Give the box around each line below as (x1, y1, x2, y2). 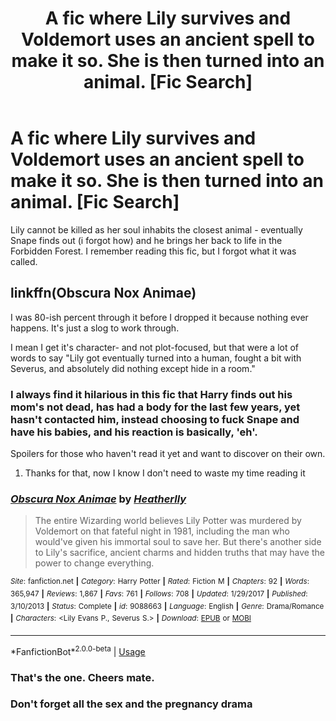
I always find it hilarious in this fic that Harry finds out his (10, 387, 293, 401)
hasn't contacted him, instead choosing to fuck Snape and (10, 412, 300, 426)
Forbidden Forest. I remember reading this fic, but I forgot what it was (10, 245, 297, 257)
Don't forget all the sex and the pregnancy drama (10, 697, 253, 711)
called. (10, 255, 38, 267)
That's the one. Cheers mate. (10, 670, 155, 684)
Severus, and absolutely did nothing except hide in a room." (10, 362, 256, 374)
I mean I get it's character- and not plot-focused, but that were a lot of (10, 341, 300, 353)
